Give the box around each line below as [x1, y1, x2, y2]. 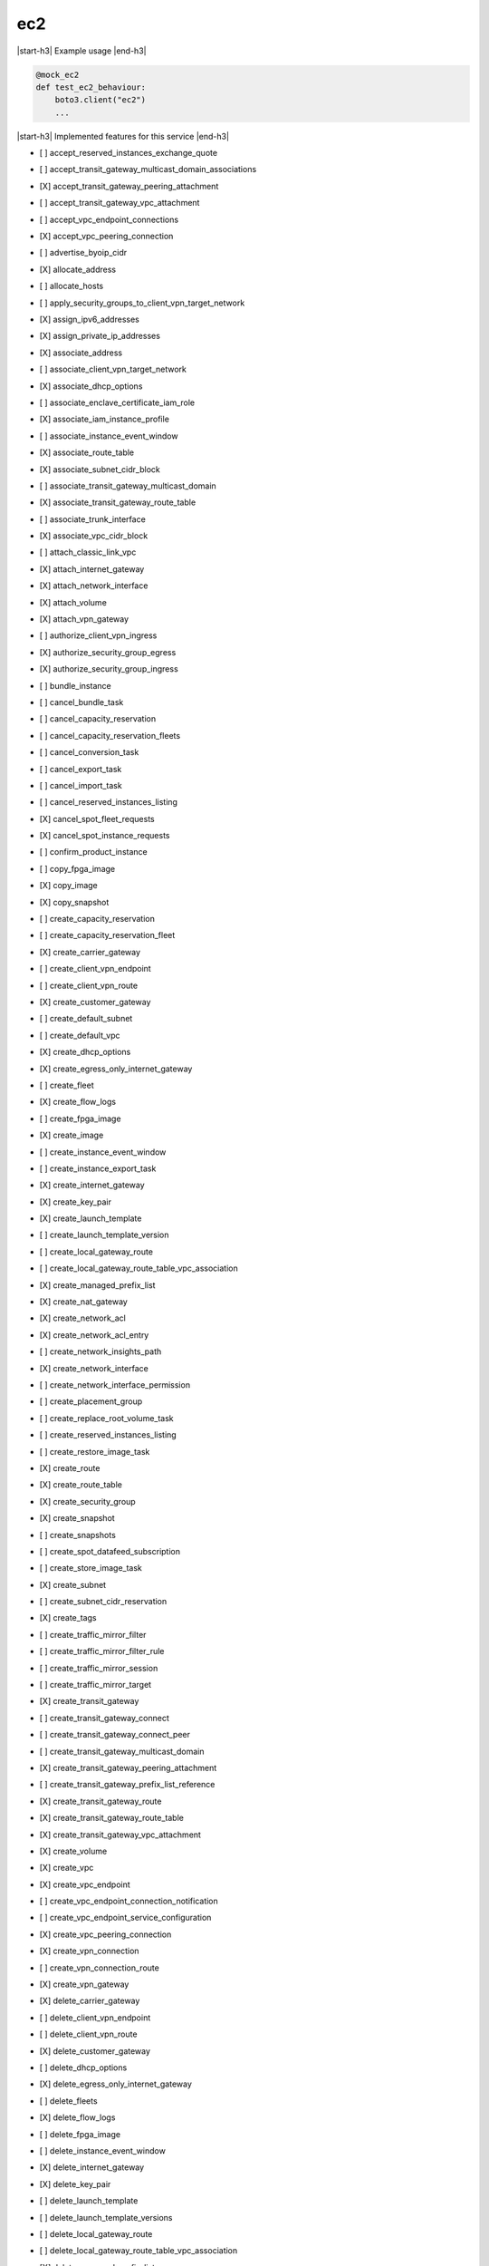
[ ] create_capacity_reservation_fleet [39, 930, 176, 941]
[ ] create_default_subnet [39, 1013, 133, 1024]
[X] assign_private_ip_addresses [39, 331, 160, 342]
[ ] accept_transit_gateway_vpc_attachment [39, 198, 200, 208]
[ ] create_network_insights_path [39, 1346, 162, 1357]
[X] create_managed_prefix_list [39, 1279, 156, 1291]
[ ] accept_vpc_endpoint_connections [39, 214, 179, 225]
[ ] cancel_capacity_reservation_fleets [39, 730, 181, 741]
